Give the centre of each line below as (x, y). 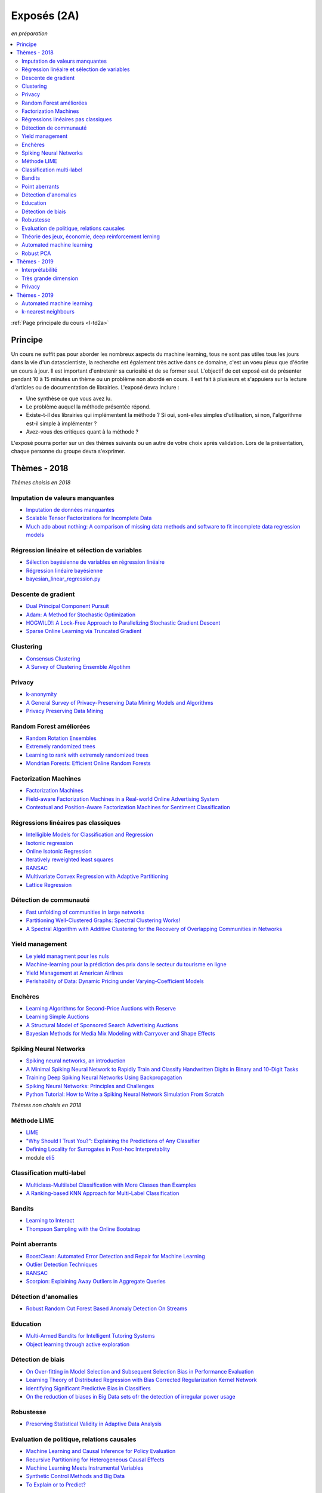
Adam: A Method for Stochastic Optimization (81, 615)
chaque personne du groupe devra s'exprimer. (68, 451)
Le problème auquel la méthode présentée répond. (88, 407)
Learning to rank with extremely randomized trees (87, 755)
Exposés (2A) (45, 16)
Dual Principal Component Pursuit (68, 606)
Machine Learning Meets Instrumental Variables (85, 1468)
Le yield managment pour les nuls (68, 956)
